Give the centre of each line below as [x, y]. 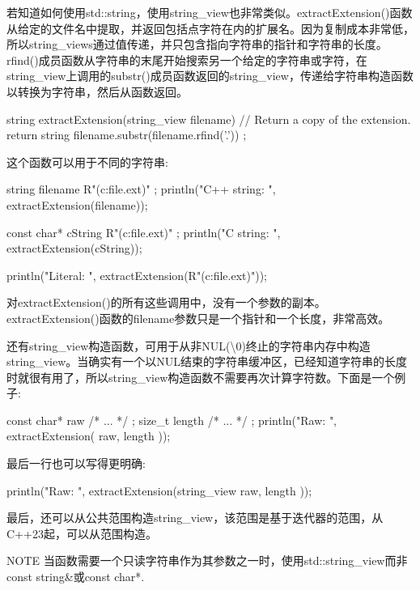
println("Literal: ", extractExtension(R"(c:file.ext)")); [137, 275]
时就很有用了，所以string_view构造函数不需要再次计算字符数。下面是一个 [201, 377]
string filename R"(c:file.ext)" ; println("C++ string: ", [141, 189]
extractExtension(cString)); [74, 248]
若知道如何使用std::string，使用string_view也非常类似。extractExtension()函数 [210, 12]
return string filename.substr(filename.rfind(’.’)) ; [127, 135]
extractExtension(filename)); [77, 204]
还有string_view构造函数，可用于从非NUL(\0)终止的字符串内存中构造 [189, 345]
